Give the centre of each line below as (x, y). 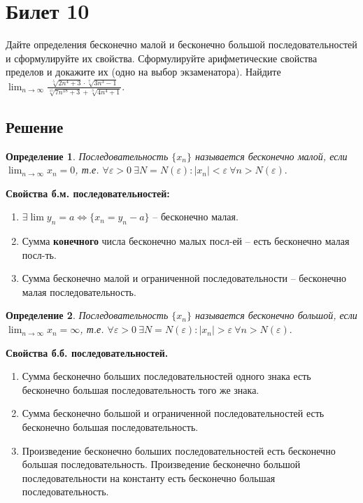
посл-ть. (39, 254)
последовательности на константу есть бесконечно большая (149, 477)
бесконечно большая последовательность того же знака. (141, 389)
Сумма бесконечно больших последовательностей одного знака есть (166, 376)
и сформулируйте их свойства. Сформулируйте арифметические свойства (162, 58)
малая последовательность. (79, 291)
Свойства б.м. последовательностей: (88, 193)
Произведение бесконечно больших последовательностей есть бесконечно (179, 450)
